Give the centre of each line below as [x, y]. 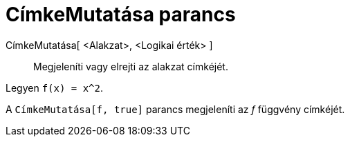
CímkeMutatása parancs [121, 14]
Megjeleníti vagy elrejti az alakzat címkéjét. [131, 66]
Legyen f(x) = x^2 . [54, 88]
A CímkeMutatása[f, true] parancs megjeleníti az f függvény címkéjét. [175, 109]
